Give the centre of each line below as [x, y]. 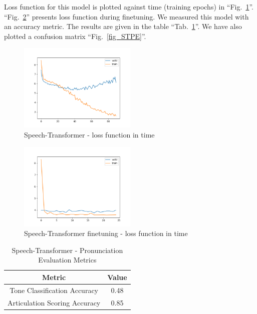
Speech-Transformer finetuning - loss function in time [106, 233]
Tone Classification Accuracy [54, 290]
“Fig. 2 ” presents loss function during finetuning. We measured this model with [126, 16]
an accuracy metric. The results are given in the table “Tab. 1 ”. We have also [123, 26]
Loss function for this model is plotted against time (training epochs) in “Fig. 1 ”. [129, 6]
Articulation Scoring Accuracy [54, 302]
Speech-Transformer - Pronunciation [67, 250]
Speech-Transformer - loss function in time [89, 134]
